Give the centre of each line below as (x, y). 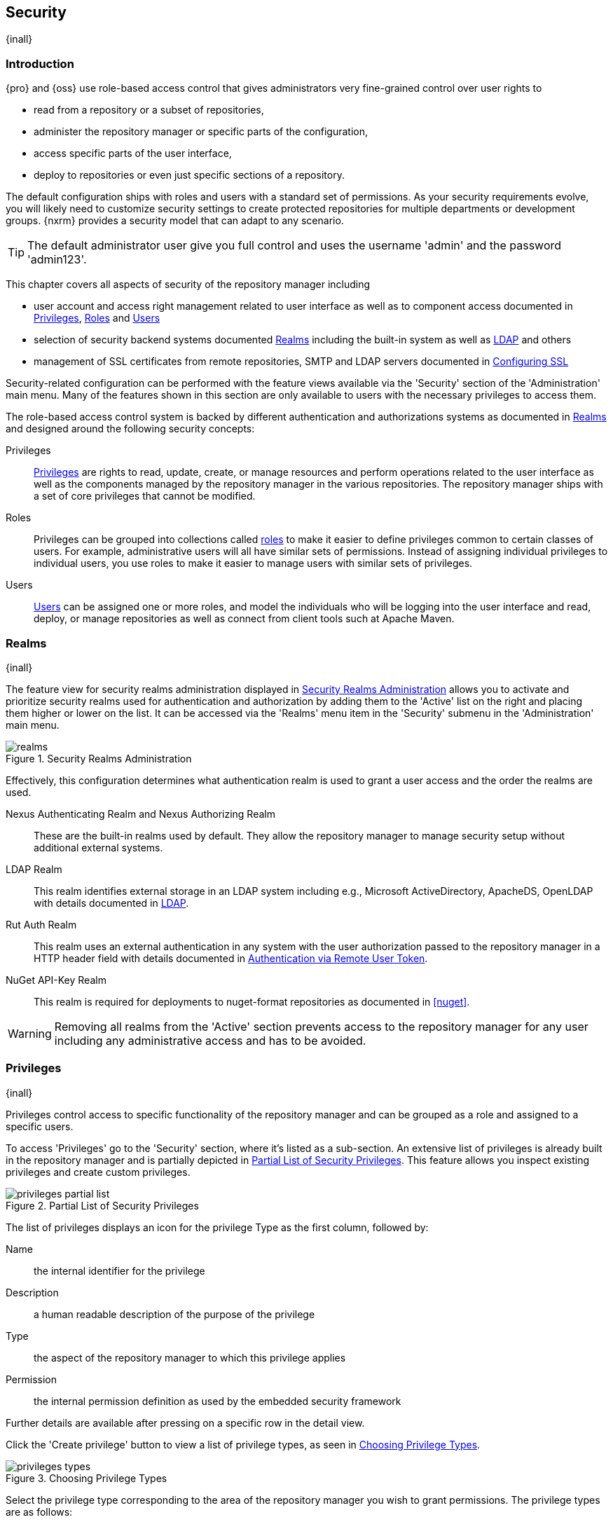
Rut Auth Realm (41, 924)
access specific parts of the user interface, (133, 153)
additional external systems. (98, 847)
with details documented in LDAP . (111, 903)
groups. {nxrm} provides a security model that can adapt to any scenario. (175, 221)
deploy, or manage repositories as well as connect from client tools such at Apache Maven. (244, 619)
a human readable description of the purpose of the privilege (174, 1314)
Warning (30, 1033)
